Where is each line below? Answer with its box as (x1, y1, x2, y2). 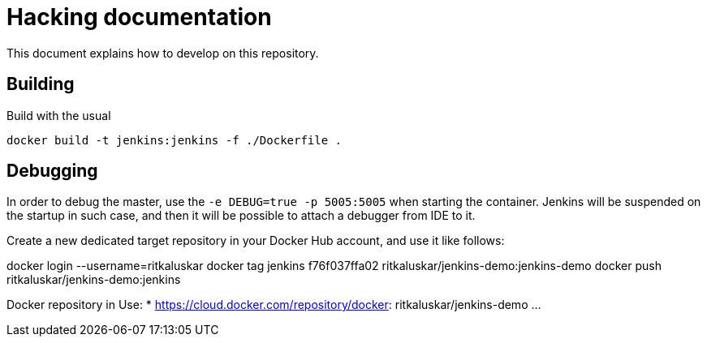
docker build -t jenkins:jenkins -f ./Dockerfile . (6, 133, 343, 147)
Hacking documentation (6, 3, 272, 31)
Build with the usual (6, 108, 111, 122)
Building (6, 74, 75, 95)
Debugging (6, 161, 98, 182)
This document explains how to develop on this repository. (6, 45, 319, 60)
